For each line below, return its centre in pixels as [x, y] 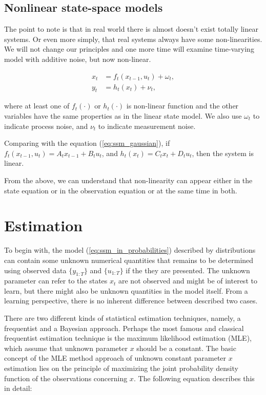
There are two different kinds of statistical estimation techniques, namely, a [122, 318]
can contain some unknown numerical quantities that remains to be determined [129, 260]
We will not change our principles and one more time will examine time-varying [129, 49]
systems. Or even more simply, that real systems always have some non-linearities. [133, 39]
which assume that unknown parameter [66, 348]
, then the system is [223, 153]
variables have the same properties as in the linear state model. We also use [123, 116]
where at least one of [37, 106]
